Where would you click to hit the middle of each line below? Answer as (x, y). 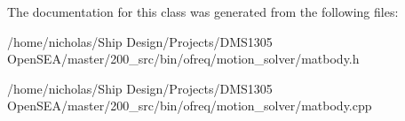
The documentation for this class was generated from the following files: (203, 11)
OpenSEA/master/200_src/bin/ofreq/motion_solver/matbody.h (183, 59)
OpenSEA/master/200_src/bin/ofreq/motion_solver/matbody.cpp (190, 106)
